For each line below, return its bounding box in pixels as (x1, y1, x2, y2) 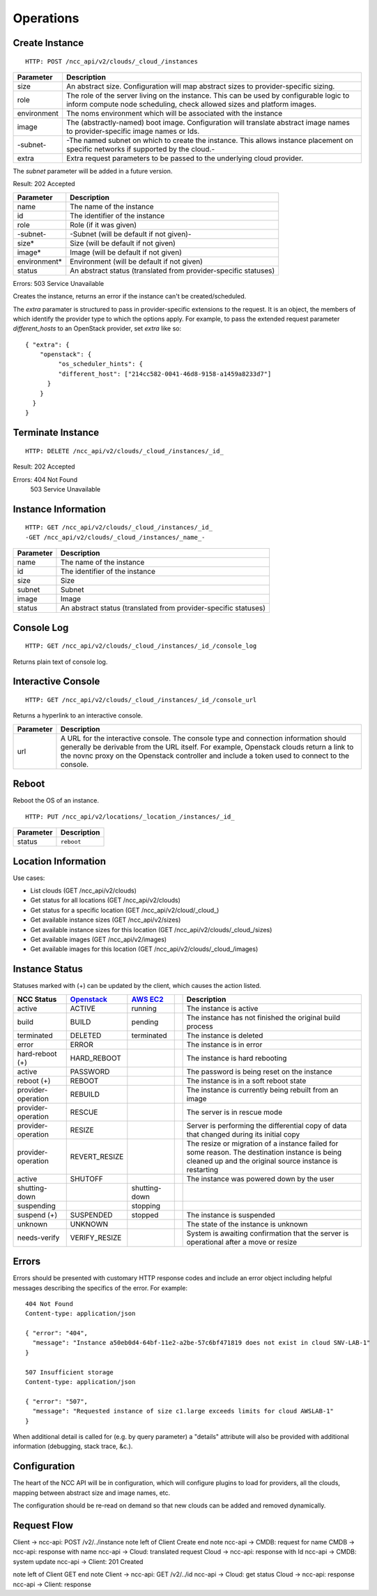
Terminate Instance (13, 427, 100, 439)
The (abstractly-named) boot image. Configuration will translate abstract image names (66, 117, 350, 127)
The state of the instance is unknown (186, 1219, 308, 1229)
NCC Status (17, 994, 57, 1004)
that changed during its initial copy (186, 1130, 300, 1139)
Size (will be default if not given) (70, 238, 176, 248)
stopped (131, 1210, 159, 1219)
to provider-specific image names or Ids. (66, 126, 200, 136)
